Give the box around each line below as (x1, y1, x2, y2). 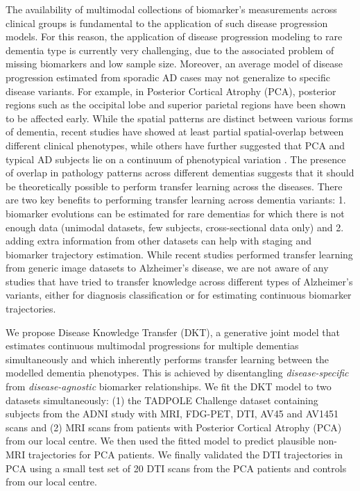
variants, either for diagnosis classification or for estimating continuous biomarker (6, 288, 352, 302)
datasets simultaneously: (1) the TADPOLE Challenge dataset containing (6, 392, 318, 407)
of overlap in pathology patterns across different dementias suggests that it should (6, 165, 354, 180)
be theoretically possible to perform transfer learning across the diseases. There (6, 178, 343, 193)
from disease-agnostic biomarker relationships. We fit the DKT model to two (6, 379, 332, 394)
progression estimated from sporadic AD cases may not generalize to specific (6, 69, 330, 84)
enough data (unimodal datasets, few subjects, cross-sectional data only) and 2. (6, 219, 344, 234)
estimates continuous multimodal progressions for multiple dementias (6, 338, 299, 353)
